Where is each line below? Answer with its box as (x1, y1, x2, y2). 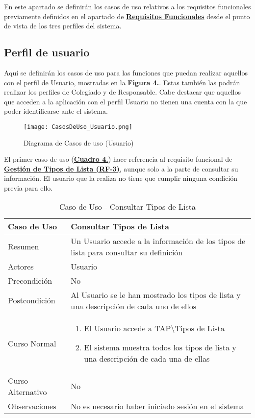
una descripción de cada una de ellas (84, 352, 210, 364)
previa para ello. (4, 182, 53, 193)
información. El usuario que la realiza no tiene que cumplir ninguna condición (4, 173, 238, 183)
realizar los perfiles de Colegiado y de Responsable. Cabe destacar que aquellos (4, 87, 241, 97)
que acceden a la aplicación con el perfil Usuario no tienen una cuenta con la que (4, 96, 247, 106)
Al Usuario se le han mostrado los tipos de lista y (71, 289, 241, 300)
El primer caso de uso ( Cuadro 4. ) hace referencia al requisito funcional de (4, 154, 232, 164)
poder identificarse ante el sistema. (4, 106, 108, 116)
